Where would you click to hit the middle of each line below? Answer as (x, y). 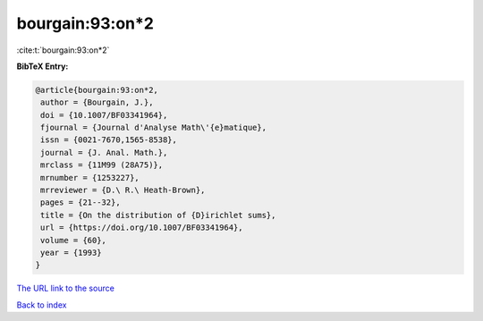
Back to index (42, 305)
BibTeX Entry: (42, 66)
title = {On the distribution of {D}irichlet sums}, (158, 215)
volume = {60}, (74, 240)
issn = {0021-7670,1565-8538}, (109, 140)
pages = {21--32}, (80, 203)
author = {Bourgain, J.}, (97, 102)
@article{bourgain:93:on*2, (97, 90)
